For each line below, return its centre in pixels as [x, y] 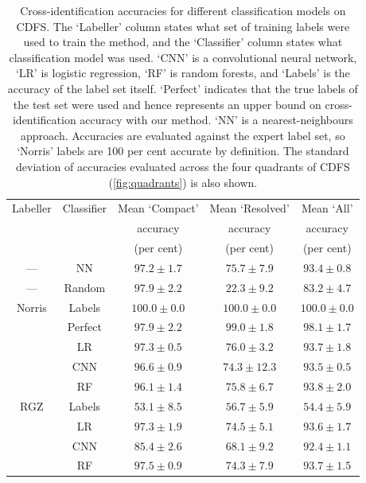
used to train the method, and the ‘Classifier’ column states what [183, 42]
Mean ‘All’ [327, 208]
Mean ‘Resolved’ [249, 208]
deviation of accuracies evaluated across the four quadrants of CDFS [183, 166]
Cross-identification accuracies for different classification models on [183, 10]
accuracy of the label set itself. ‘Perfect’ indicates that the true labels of [183, 88]
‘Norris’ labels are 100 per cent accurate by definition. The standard [183, 151]
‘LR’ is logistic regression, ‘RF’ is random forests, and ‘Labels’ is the [183, 73]
